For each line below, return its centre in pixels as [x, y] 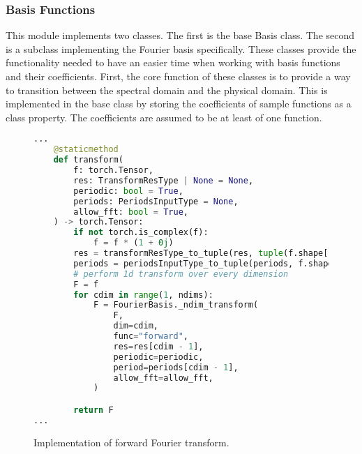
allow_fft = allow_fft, [163, 378]
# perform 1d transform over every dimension [181, 274]
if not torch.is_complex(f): [141, 233]
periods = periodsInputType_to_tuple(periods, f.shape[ [206, 263]
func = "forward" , [151, 336]
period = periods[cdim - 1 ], [176, 367]
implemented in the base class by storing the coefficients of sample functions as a [179, 104]
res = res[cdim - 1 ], [158, 346]
